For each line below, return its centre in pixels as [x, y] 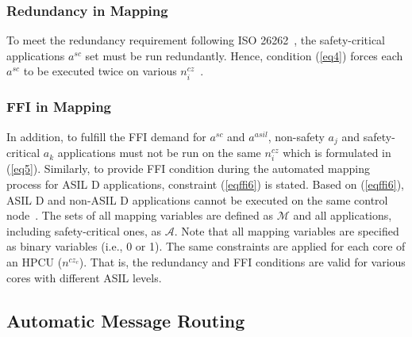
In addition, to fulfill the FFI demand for [106, 136]
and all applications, [343, 215]
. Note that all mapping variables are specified [287, 230]
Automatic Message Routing [126, 320]
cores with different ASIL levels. [84, 277]
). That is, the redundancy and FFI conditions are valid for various [242, 261]
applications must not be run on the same [159, 153]
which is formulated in [337, 153]
